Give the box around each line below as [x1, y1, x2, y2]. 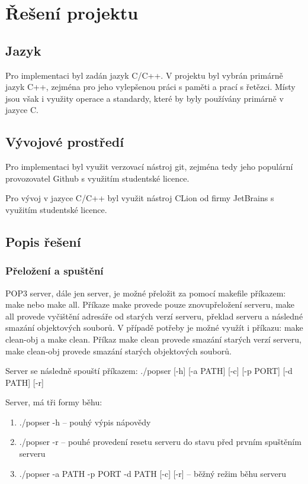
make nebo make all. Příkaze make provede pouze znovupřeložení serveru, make [5, 298, 295, 311]
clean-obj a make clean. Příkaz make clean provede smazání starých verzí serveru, [5, 333, 301, 345]
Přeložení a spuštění [5, 263, 104, 278]
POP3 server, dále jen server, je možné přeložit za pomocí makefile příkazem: [5, 286, 286, 299]
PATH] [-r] [5, 376, 44, 388]
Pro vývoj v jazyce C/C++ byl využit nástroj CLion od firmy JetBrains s [5, 192, 274, 204]
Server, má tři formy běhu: [5, 396, 102, 408]
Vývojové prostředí [5, 133, 124, 151]
